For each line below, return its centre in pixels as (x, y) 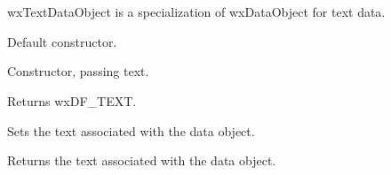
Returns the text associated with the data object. (142, 160)
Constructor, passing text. (78, 71)
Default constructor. (62, 41)
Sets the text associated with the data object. (131, 130)
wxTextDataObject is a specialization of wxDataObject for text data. (196, 12)
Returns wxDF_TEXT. (72, 100)
